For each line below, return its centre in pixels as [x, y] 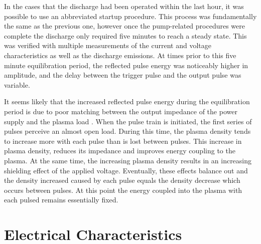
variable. [17, 84]
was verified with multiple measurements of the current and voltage [108, 45]
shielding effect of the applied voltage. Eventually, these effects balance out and [126, 170]
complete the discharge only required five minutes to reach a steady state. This [125, 35]
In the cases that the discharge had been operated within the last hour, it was [124, 6]
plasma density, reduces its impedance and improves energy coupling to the [120, 151]
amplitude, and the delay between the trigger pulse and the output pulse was [123, 75]
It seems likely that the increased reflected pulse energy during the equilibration [127, 101]
